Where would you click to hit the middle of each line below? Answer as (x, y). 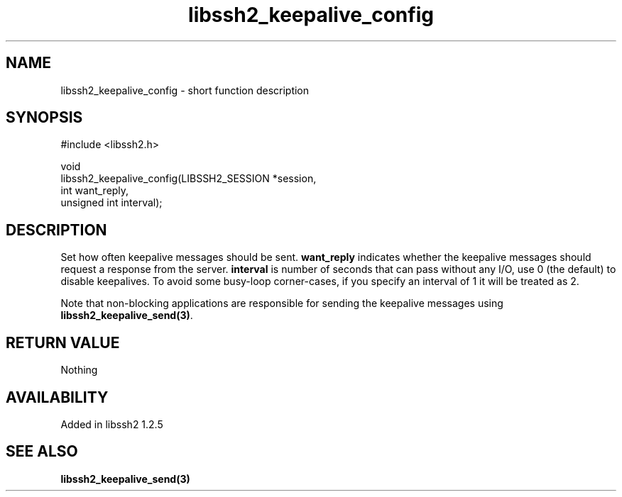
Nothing (79, 370)
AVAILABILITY (57, 397)
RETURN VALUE (63, 342)
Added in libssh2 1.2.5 (112, 424)
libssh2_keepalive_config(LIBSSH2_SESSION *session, (189, 179)
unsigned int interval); (111, 203)
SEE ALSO (42, 452)
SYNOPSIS (44, 118)
